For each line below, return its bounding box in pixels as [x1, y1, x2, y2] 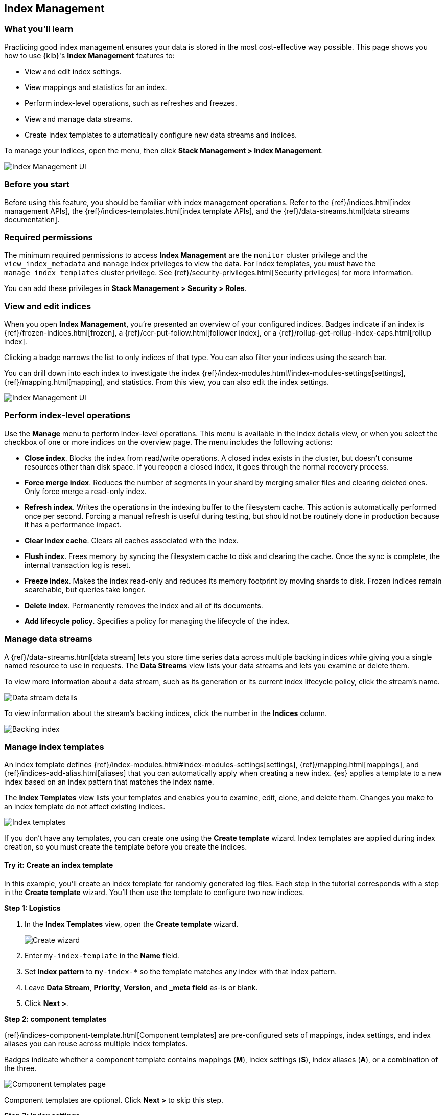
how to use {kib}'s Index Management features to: [4, 51, 175, 60]
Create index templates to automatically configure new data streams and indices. [25, 130, 297, 139]
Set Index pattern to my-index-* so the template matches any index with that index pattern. [25, 967, 337, 976]
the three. [4, 1063, 37, 1073]
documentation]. [4, 215, 60, 224]
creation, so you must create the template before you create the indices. [4, 842, 247, 852]
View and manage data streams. [25, 114, 133, 123]
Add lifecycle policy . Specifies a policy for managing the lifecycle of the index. [25, 616, 290, 626]
